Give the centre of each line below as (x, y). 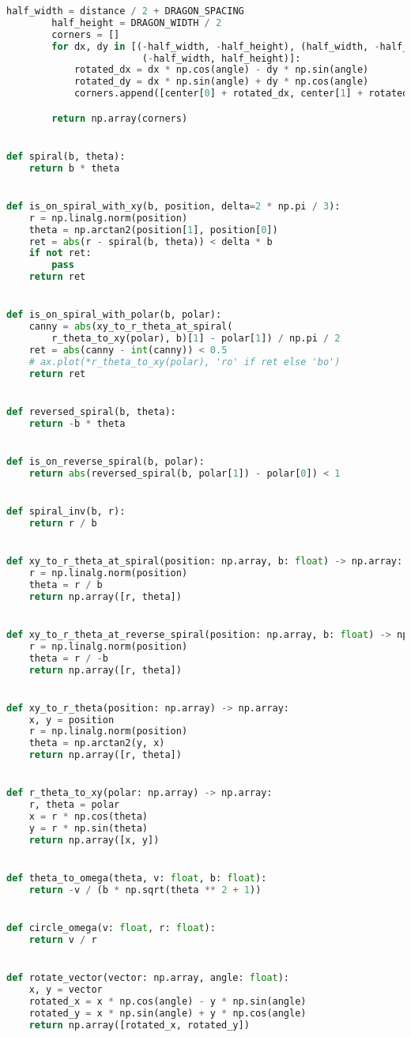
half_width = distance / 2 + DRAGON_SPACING (125, 11)
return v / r (63, 940)
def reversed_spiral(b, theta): (91, 411)
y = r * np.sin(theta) (89, 829)
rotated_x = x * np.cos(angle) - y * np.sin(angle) (168, 1001)
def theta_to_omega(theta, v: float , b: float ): (137, 879)
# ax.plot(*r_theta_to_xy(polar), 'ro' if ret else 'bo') (185, 362)
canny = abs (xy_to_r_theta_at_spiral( (131, 327)
